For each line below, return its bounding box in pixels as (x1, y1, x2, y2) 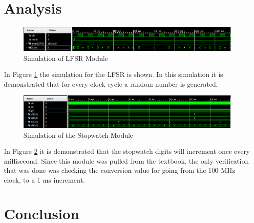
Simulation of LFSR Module (23, 53, 108, 63)
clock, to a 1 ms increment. (4, 175, 85, 185)
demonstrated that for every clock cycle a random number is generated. (4, 78, 218, 89)
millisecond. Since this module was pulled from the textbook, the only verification (4, 155, 249, 166)
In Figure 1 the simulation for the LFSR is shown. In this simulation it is (4, 69, 223, 79)
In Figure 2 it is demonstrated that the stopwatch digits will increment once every (4, 146, 250, 156)
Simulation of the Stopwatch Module (23, 130, 133, 140)
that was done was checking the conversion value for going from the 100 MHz (4, 165, 235, 175)
